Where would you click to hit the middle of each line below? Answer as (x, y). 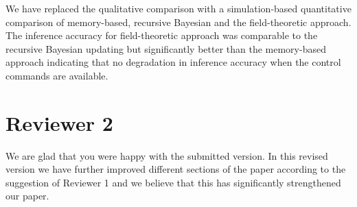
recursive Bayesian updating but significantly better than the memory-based (166, 48)
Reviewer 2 (59, 122)
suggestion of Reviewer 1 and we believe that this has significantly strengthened (173, 182)
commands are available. (57, 75)
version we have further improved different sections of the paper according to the (176, 169)
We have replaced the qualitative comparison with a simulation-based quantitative (178, 8)
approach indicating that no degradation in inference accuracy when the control (173, 62)
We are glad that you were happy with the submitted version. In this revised (167, 155)
